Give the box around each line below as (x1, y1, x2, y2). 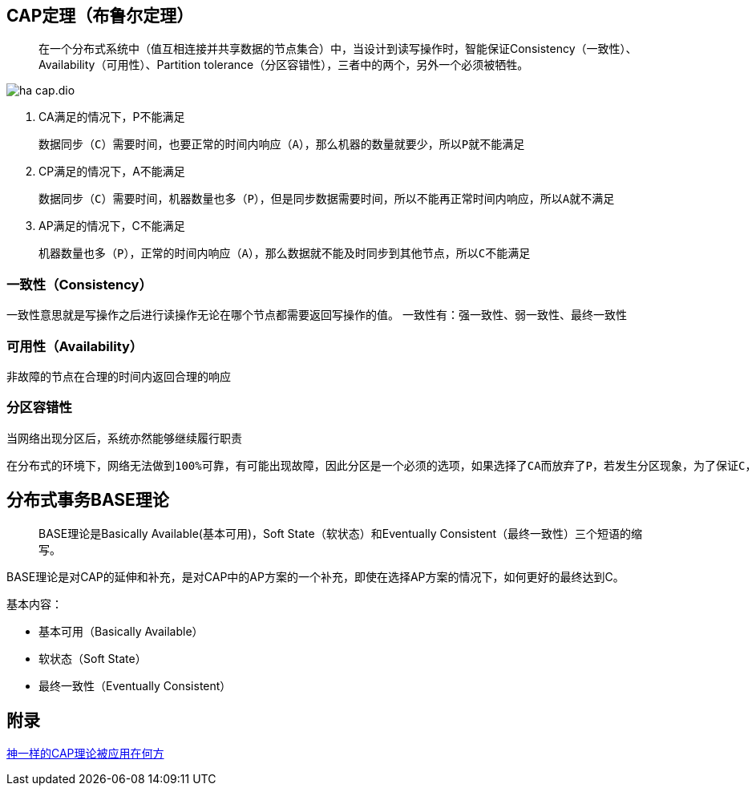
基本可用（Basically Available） (38, 624, 204, 638)
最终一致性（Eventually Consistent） (38, 678, 232, 693)
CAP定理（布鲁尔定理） (6, 6, 194, 26)
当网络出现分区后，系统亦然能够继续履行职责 (6, 431, 242, 445)
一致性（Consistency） (6, 276, 152, 293)
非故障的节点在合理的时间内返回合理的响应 (6, 369, 231, 383)
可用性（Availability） (6, 337, 144, 354)
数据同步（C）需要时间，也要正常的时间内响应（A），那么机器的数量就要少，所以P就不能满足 (38, 138, 525, 152)
